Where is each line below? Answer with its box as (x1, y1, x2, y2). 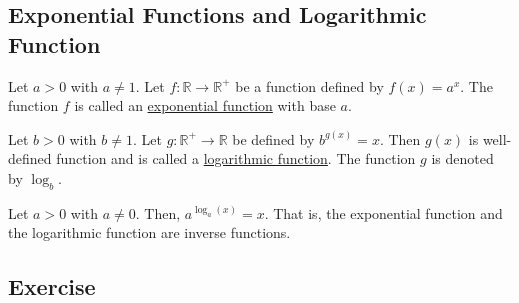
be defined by (232, 128, 315, 149)
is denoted (431, 148, 494, 169)
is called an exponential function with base (74, 95, 336, 116)
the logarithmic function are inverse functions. (8, 222, 291, 243)
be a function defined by (235, 75, 384, 96)
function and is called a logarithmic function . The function (56, 148, 416, 169)
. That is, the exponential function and (264, 202, 503, 223)
